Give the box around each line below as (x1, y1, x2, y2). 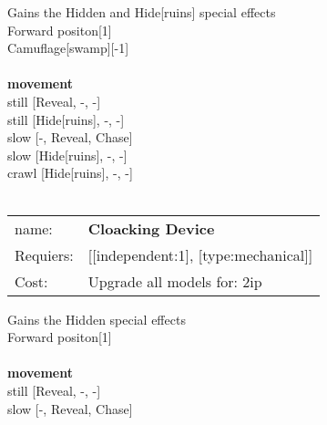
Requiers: (15, 244, 74, 265)
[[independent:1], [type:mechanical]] (87, 244, 313, 265)
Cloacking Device (87, 217, 215, 239)
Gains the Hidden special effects (7, 309, 186, 328)
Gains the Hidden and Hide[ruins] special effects (7, 3, 276, 21)
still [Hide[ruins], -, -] (7, 109, 125, 129)
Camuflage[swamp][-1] (7, 38, 129, 57)
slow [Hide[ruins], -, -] (7, 145, 128, 164)
